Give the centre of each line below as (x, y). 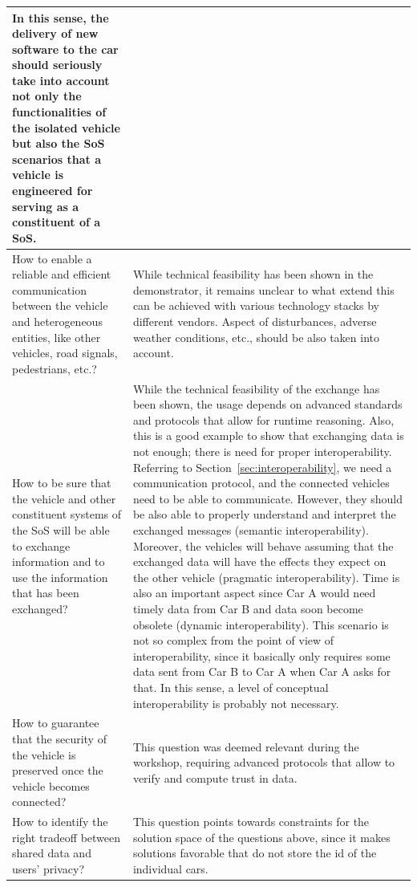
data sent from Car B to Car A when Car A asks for (262, 671)
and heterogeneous (57, 321)
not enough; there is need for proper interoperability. (262, 452)
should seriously (57, 65)
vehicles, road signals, (65, 353)
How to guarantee (56, 723)
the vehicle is (44, 754)
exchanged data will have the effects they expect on (259, 561)
